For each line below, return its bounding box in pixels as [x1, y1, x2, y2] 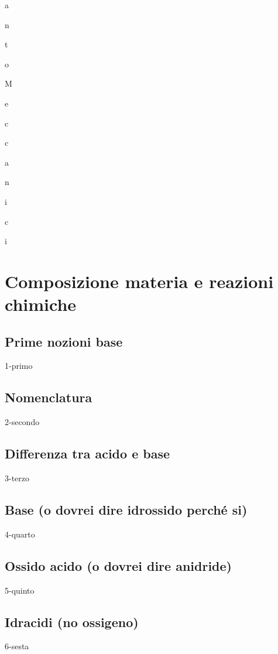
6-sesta [5, 640, 29, 652]
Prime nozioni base [5, 332, 123, 350]
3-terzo [5, 472, 30, 484]
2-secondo [5, 416, 40, 428]
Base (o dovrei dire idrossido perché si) [5, 501, 248, 519]
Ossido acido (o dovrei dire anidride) [5, 556, 232, 574]
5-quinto [5, 584, 35, 596]
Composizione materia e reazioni [5, 269, 274, 293]
